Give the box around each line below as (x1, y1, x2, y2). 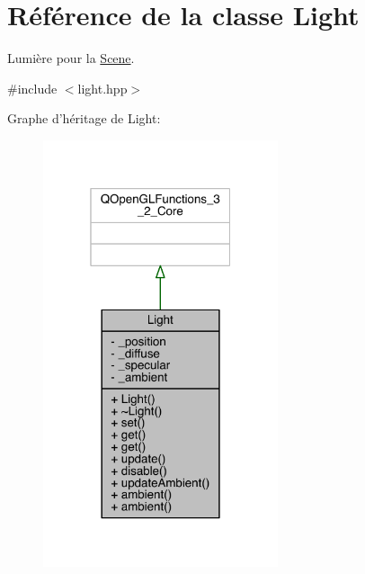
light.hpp (77, 78, 128, 97)
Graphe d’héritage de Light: (7, 109, 161, 128)
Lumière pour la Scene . (7, 49, 135, 67)
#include (7, 78, 58, 97)
